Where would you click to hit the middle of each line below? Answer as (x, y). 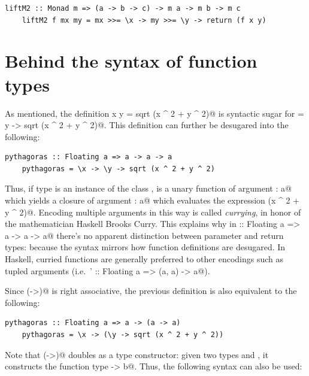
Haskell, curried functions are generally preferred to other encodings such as (144, 259)
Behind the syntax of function (131, 61)
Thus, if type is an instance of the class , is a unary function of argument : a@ (148, 188)
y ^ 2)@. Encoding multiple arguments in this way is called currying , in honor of (153, 212)
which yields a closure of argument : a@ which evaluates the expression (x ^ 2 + (152, 200)
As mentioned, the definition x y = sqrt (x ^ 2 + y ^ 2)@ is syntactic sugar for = (154, 113)
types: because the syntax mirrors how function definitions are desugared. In (145, 247)
